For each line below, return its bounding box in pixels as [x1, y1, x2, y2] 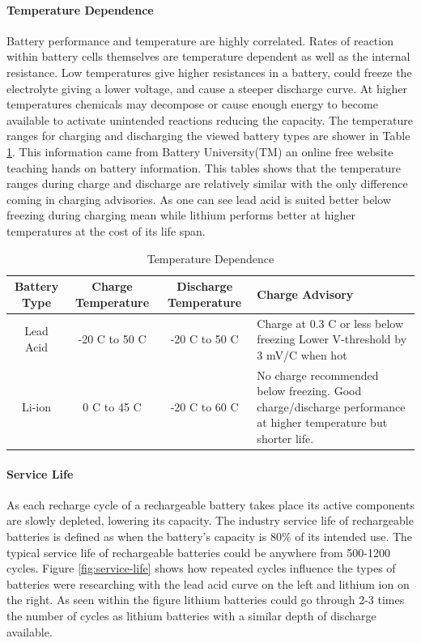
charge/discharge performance [257, 398, 406, 415]
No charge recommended [257, 366, 379, 383]
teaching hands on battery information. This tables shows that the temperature [6, 159, 402, 176]
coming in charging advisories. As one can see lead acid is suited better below [6, 190, 391, 207]
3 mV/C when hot [257, 346, 347, 363]
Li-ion [22, 398, 52, 415]
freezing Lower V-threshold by [257, 330, 407, 347]
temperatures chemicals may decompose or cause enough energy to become [6, 96, 378, 113]
